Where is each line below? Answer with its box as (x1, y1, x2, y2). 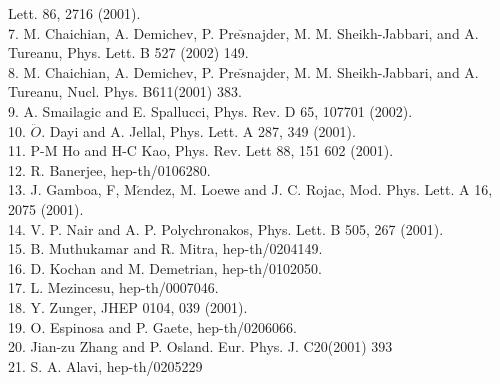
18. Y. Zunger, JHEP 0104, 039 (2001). (8, 296, 248, 317)
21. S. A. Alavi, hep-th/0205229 (8, 355, 203, 376)
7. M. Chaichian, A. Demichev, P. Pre (8, 22, 241, 43)
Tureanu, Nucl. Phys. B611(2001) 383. (8, 81, 242, 102)
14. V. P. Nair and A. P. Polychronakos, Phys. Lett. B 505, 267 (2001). (8, 218, 444, 239)
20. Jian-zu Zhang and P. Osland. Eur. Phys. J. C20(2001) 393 (8, 336, 393, 357)
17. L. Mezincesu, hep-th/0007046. (8, 277, 219, 298)
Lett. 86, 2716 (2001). (8, 3, 141, 23)
